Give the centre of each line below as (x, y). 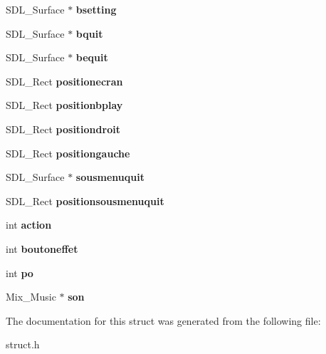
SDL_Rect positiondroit (63, 129)
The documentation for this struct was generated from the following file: (163, 320)
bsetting (96, 9)
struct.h (23, 344)
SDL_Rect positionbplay (64, 105)
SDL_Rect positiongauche (68, 153)
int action (29, 225)
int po (20, 272)
